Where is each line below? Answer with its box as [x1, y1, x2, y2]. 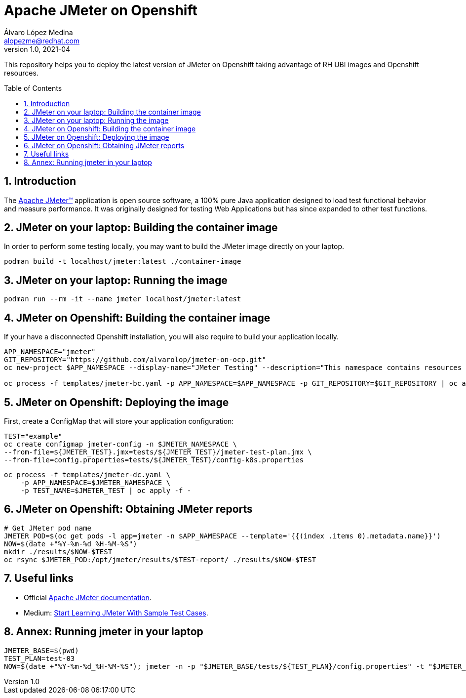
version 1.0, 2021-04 [4, 44, 71, 53]
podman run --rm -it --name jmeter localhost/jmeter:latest [4, 295, 241, 303]
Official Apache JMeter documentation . [24, 593, 152, 602]
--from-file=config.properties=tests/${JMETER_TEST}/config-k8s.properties [4, 455, 304, 464]
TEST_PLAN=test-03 [4, 654, 75, 662]
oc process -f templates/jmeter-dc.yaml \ [4, 470, 171, 479]
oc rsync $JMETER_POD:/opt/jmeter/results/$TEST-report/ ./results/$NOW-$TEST [4, 555, 316, 564]
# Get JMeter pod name [4, 524, 92, 532]
